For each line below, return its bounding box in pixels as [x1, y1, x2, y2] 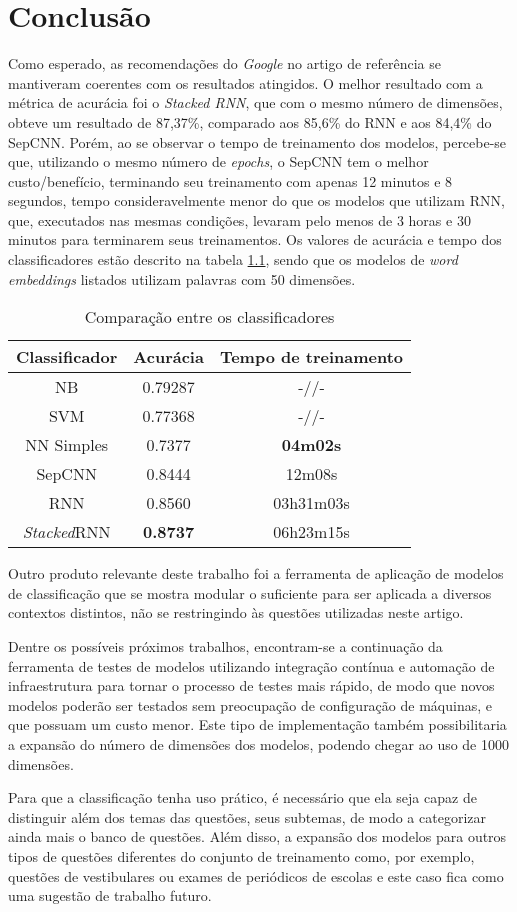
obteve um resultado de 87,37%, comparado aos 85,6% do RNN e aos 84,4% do [8, 111, 492, 132]
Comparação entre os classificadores [84, 305, 335, 329]
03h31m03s [273, 491, 350, 515]
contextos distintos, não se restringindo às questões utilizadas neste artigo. [8, 602, 464, 623]
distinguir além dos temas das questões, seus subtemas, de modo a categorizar [8, 806, 486, 827]
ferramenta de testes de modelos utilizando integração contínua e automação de [8, 655, 495, 676]
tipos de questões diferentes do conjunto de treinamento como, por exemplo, [8, 845, 475, 866]
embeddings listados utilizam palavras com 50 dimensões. [8, 268, 356, 289]
